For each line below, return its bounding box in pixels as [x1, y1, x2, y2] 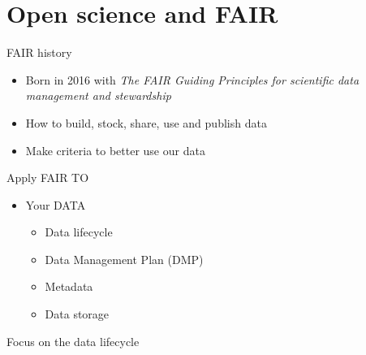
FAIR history [6, 44, 72, 61]
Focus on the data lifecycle [6, 332, 140, 349]
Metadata [45, 278, 93, 295]
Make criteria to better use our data [25, 141, 205, 158]
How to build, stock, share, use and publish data [25, 114, 267, 131]
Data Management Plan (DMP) [45, 250, 204, 267]
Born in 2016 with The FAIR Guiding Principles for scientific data [25, 71, 360, 88]
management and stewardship [25, 87, 171, 104]
